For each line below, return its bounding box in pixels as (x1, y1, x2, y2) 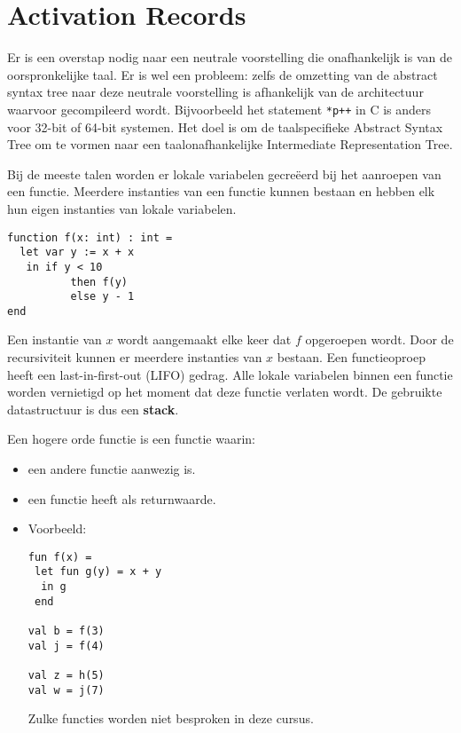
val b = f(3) (27, 625, 105, 638)
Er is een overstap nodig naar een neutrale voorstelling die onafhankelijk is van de (7, 48, 452, 67)
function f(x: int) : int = (7, 231, 173, 244)
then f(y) (70, 275, 129, 288)
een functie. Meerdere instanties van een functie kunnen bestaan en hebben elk (7, 182, 435, 201)
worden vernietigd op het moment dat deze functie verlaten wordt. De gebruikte (7, 382, 442, 401)
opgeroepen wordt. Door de (305, 330, 454, 349)
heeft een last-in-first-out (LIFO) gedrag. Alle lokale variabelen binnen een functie (7, 365, 453, 383)
